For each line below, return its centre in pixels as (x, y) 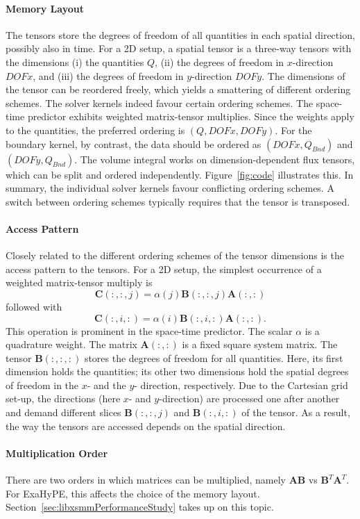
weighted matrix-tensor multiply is (79, 282)
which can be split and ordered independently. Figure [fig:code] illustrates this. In (180, 174)
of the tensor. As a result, (296, 412)
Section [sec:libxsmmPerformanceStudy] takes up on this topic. (140, 507)
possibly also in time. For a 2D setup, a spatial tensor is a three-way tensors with (179, 48)
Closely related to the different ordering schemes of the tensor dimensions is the (175, 255)
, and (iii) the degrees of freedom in (108, 75)
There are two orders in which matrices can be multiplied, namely (146, 480)
